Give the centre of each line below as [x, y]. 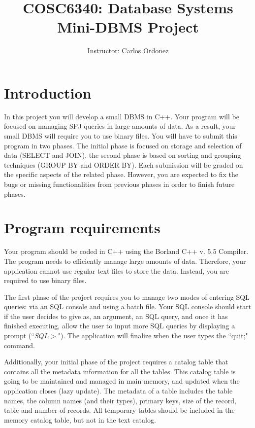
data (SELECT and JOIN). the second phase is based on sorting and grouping [123, 155]
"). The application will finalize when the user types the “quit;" [153, 336]
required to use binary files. [45, 280]
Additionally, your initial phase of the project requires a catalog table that [116, 362]
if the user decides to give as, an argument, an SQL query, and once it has [116, 316]
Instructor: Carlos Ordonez [128, 51]
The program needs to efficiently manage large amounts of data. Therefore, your [125, 261]
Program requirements [82, 228]
